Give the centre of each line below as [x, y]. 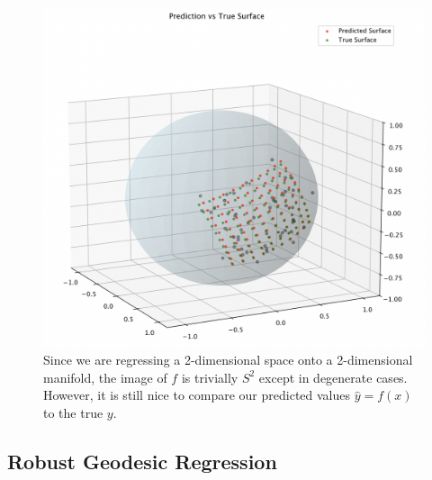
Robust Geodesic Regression [142, 461]
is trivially [210, 377]
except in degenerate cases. [333, 377]
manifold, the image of [105, 377]
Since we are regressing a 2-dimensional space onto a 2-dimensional [228, 360]
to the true [73, 412]
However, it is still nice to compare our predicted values [197, 395]
